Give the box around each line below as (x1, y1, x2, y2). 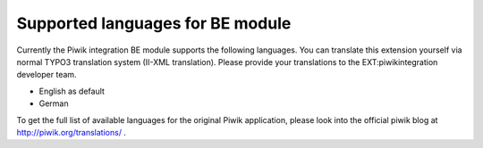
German (38, 98, 69, 109)
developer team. (16, 70, 77, 80)
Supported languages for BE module (16, 13, 292, 33)
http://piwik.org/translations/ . (16, 127, 127, 137)
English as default (38, 86, 105, 96)
